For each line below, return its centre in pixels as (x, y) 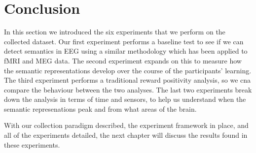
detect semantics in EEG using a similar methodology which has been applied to (126, 51)
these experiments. (32, 144)
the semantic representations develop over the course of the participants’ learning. (128, 70)
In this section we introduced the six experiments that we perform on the (115, 32)
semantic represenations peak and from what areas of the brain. (100, 108)
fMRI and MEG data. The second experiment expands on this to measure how (123, 60)
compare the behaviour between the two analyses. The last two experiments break (128, 89)
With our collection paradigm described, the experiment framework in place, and (126, 125)
